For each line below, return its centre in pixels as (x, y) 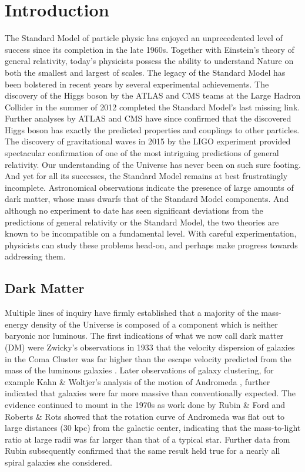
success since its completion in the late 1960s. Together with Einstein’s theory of (150, 49)
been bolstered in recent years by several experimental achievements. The (137, 84)
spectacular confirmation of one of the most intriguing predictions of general (142, 153)
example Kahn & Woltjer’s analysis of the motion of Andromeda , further (138, 381)
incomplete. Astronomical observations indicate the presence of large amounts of (149, 187)
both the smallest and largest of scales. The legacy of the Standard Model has (145, 72)
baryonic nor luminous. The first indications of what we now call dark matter (144, 336)
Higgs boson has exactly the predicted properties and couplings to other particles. (152, 129)
